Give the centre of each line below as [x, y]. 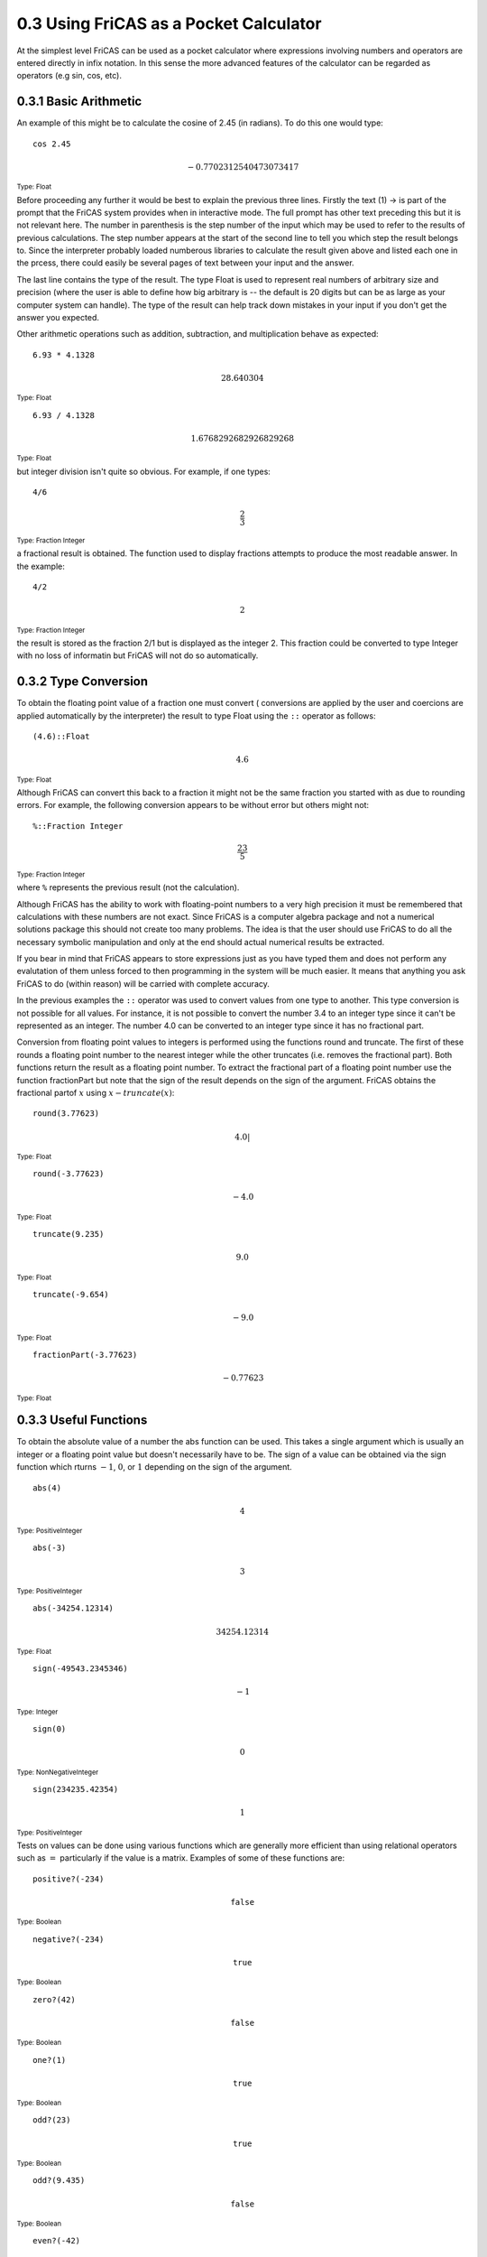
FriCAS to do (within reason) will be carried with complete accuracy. [143, 983]
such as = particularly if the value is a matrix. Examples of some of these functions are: [181, 1858]
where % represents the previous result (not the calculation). [128, 887]
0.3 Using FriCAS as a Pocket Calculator [169, 23]
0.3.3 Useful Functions [82, 1421]
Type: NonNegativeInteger [58, 1772]
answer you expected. [58, 318]
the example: [41, 566]
